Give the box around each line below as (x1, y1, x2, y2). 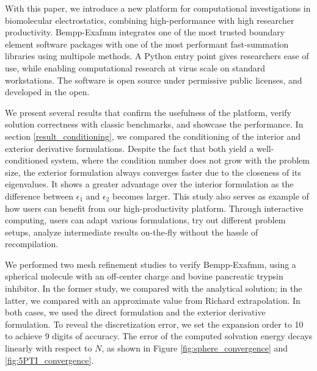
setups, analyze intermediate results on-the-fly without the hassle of (5, 225, 258, 238)
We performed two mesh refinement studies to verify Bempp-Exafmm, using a (5, 258, 296, 270)
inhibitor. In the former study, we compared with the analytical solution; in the (5, 282, 302, 295)
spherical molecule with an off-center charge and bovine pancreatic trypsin (5, 270, 283, 283)
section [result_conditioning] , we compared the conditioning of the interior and (5, 129, 301, 142)
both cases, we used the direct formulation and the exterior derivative (5, 306, 266, 319)
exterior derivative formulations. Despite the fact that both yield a (5, 142, 254, 154)
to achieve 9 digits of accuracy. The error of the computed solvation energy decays (5, 330, 313, 342)
